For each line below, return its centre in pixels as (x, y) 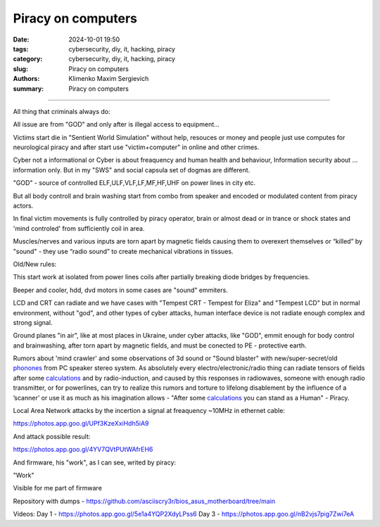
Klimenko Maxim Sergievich (109, 79)
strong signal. (33, 322)
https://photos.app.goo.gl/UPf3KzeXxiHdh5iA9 (81, 424)
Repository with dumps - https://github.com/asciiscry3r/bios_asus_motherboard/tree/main (144, 501)
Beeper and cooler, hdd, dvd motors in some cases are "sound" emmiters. (120, 290)
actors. (23, 206)
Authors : (26, 79)
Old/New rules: (35, 264)
